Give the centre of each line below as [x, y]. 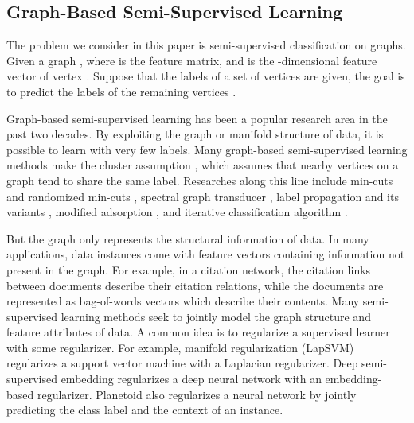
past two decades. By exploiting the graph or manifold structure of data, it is [195, 134]
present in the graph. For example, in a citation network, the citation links [189, 269]
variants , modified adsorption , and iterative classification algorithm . [177, 212]
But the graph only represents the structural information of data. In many [188, 238]
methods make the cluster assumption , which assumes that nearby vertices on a [203, 165]
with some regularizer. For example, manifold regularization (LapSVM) [180, 347]
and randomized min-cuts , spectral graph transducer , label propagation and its [203, 196]
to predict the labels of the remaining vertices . [121, 91]
